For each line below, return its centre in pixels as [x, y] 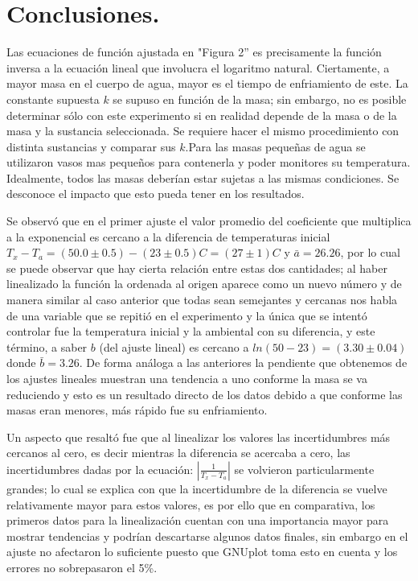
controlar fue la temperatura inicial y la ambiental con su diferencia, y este [191, 331]
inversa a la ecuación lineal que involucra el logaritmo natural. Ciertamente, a [198, 67]
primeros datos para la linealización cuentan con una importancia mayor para [198, 520]
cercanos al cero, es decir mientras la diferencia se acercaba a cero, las [178, 453]
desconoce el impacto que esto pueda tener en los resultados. [156, 194]
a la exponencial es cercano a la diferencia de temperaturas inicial [168, 236]
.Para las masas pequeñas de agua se [275, 146]
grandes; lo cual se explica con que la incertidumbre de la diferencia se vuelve [197, 488]
